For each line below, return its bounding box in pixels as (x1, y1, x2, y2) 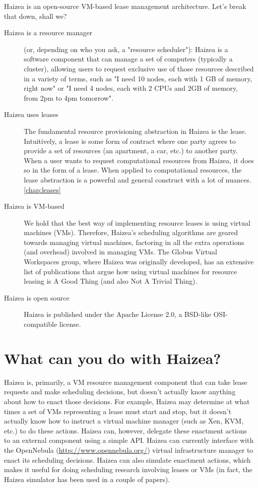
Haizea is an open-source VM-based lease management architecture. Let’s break (4, 1, 246, 11)
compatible (24, 319, 57, 329)
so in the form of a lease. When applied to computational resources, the (24, 165, 242, 175)
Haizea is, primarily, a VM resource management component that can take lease (4, 376, 248, 387)
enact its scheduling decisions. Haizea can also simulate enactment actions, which (4, 454, 251, 465)
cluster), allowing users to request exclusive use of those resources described (24, 63, 254, 73)
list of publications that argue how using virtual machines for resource (24, 266, 237, 276)
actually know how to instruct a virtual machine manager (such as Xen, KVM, (4, 416, 244, 426)
